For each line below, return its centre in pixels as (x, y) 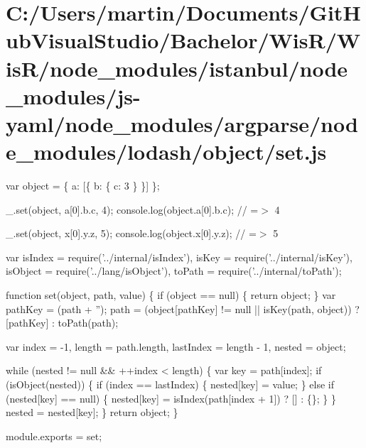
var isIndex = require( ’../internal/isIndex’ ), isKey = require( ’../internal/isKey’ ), (179, 257)
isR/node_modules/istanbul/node (177, 68)
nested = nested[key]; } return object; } (92, 412)
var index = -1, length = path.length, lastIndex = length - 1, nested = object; (176, 346)
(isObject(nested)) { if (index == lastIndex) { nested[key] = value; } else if (170, 384)
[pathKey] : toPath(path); (62, 323)
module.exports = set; (54, 436)
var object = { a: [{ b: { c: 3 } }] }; (83, 186)
